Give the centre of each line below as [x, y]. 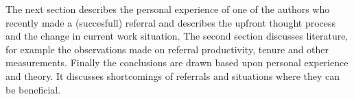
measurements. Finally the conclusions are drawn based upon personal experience [177, 62]
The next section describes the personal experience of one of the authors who [168, 9]
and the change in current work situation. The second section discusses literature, [177, 36]
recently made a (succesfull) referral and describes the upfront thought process [171, 22]
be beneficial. [33, 89]
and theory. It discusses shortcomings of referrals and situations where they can [173, 75]
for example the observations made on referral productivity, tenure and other [167, 49]
